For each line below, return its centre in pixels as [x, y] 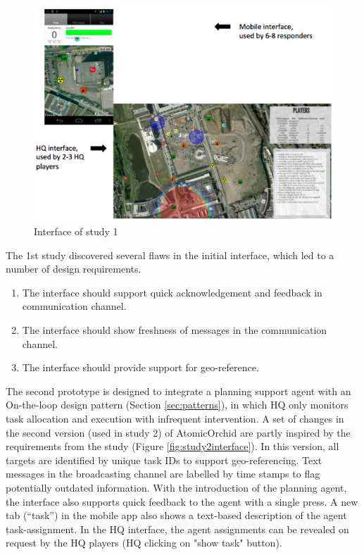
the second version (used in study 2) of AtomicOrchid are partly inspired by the [178, 432]
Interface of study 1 [76, 231]
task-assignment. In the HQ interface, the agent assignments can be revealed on [177, 529]
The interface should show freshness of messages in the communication [175, 329]
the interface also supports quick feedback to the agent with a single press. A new [182, 501]
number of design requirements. [74, 269]
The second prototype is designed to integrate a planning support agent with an [178, 391]
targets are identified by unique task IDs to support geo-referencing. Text [164, 460]
